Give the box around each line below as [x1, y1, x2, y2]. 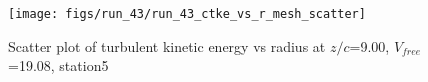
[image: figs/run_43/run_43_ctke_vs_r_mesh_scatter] [8, 7, 366, 21]
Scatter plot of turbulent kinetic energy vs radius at [8, 35, 326, 56]
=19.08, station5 [8, 55, 109, 76]
